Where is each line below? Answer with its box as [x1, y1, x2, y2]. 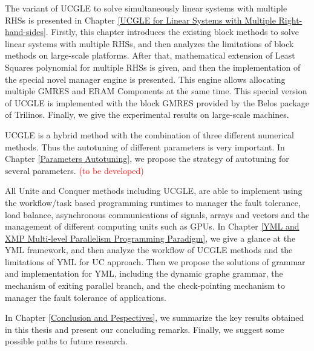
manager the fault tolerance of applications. [5, 291, 166, 303]
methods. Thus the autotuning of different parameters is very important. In [5, 140, 285, 153]
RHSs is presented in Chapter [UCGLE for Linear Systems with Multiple [5, 13, 276, 26]
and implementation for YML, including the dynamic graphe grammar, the [5, 267, 283, 280]
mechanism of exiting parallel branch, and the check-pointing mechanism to [5, 279, 286, 292]
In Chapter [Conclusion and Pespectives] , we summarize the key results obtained [5, 311, 304, 324]
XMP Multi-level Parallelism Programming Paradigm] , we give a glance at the [5, 231, 296, 244]
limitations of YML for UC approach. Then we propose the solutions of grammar [5, 255, 306, 268]
